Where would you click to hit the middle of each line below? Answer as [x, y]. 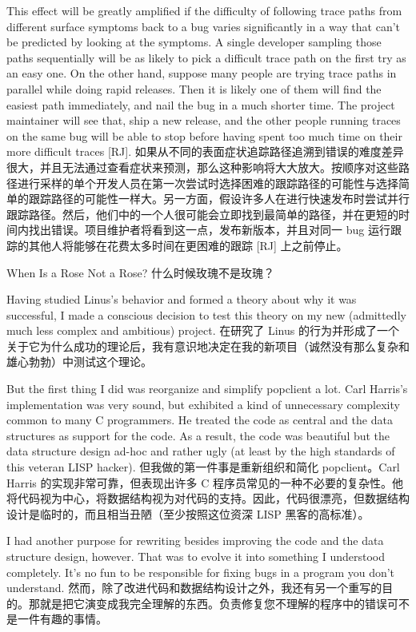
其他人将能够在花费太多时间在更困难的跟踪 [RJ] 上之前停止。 [188, 245]
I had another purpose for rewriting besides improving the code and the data [195, 541]
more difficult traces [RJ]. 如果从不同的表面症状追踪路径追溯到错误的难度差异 [205, 151]
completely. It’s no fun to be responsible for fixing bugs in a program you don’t [201, 572]
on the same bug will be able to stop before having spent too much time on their [204, 135]
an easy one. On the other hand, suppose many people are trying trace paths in [202, 73]
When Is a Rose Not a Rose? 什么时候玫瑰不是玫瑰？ [141, 272]
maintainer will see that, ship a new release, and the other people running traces [204, 120]
